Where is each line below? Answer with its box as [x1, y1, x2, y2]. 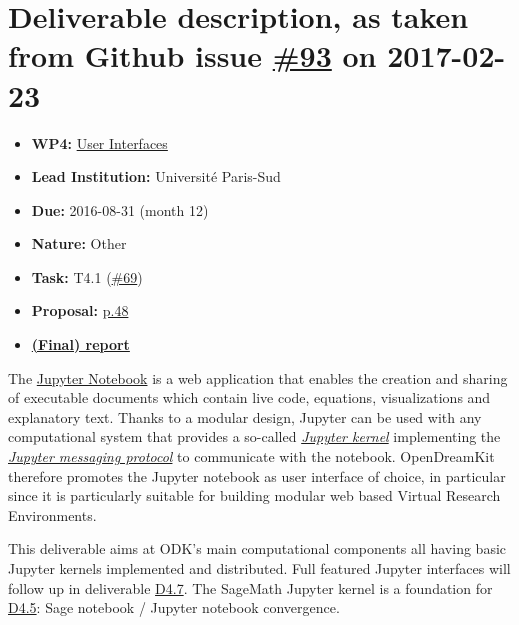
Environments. [8, 504, 97, 525]
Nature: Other [31, 233, 127, 254]
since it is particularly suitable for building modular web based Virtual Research [8, 485, 501, 506]
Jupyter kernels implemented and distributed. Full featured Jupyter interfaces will [8, 558, 511, 578]
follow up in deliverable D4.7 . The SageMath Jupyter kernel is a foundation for [8, 577, 493, 598]
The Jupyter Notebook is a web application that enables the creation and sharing [8, 367, 508, 388]
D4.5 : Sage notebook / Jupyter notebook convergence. [8, 597, 340, 618]
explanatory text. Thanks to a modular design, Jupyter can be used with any [8, 406, 482, 427]
